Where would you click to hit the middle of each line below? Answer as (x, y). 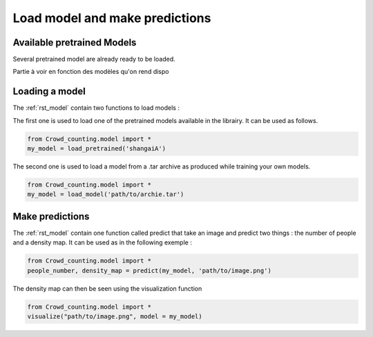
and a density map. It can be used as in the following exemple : (103, 242)
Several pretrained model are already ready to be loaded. (94, 59)
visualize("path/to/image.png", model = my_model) (115, 317)
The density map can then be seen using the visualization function (107, 288)
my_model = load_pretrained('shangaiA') (96, 149)
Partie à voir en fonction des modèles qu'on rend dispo (91, 72)
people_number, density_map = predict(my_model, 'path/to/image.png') (150, 270)
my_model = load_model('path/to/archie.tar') (106, 194)
